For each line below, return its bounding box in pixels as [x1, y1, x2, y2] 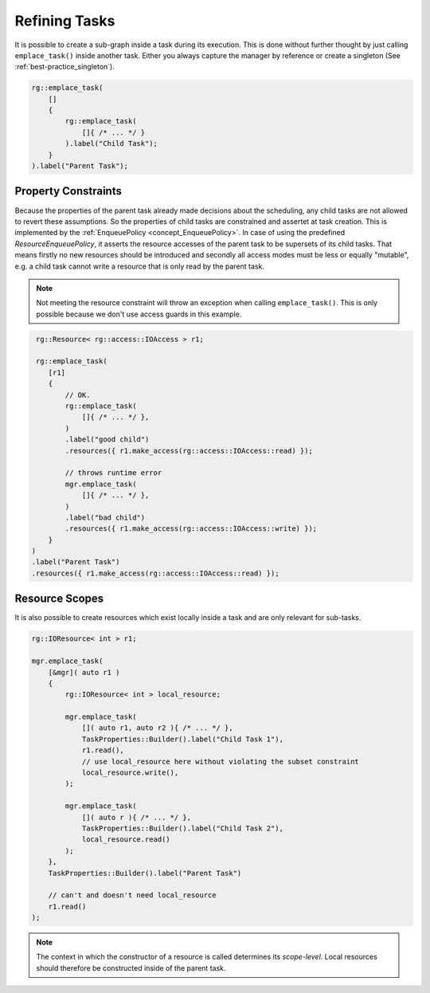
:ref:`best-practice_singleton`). [14, 62, 115, 72]
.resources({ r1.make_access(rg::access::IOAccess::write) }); [64, 524, 318, 533]
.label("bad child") [64, 512, 146, 522]
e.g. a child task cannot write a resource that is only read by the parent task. [14, 261, 264, 271]
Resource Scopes [14, 592, 104, 606]
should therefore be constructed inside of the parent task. [36, 963, 226, 972]
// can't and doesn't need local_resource [48, 891, 217, 900]
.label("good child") [64, 435, 150, 444]
